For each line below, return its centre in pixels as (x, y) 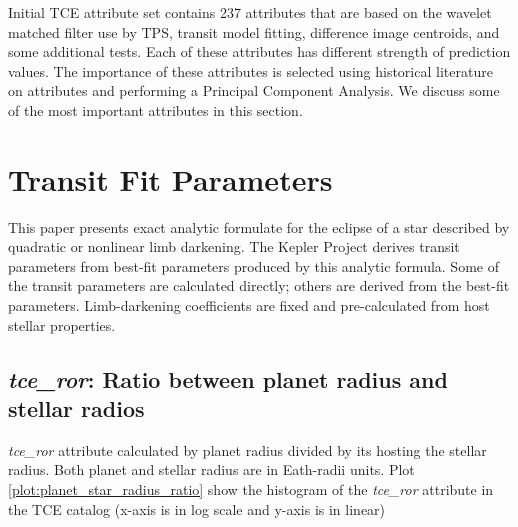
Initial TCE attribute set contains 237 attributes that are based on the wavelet (250, 12)
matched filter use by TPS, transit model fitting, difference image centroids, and (254, 31)
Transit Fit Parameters (170, 178)
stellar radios (76, 408)
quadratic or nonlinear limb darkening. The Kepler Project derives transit (234, 246)
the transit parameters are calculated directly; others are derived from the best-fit (259, 285)
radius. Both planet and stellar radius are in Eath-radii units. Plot (211, 469)
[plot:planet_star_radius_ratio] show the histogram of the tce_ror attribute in (251, 489)
